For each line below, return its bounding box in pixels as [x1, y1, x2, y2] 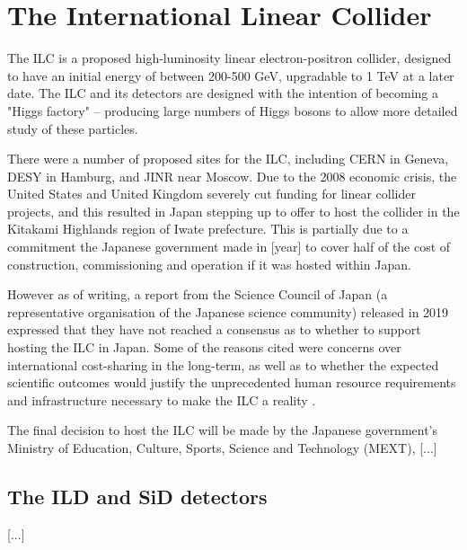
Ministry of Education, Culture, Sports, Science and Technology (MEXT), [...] [7, 439, 437, 457]
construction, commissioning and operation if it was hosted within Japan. [7, 254, 411, 273]
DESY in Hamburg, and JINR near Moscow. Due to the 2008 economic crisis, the [7, 166, 457, 185]
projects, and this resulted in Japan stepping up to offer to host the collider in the [7, 201, 460, 220]
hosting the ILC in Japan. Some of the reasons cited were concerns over [7, 338, 401, 357]
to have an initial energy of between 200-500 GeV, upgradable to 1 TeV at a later [7, 66, 454, 84]
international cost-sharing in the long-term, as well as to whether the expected [7, 355, 439, 374]
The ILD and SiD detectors [7, 482, 268, 510]
